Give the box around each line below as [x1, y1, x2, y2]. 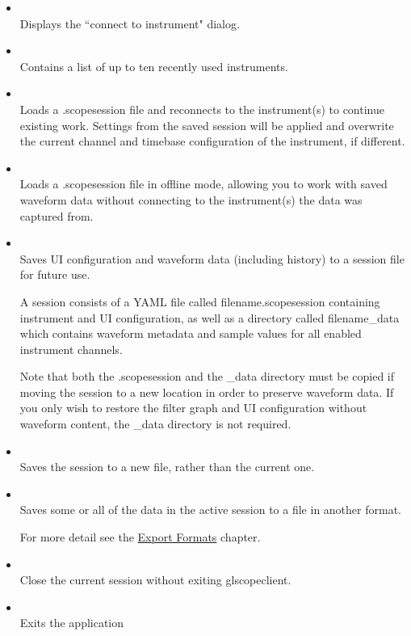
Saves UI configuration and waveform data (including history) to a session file [19, 250, 405, 267]
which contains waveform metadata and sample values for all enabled [19, 325, 362, 342]
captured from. [19, 207, 94, 224]
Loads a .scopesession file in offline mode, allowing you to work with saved [19, 175, 388, 192]
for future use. [19, 266, 90, 283]
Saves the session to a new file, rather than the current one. [19, 458, 315, 475]
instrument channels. [19, 340, 123, 357]
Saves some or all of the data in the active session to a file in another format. [19, 501, 401, 518]
